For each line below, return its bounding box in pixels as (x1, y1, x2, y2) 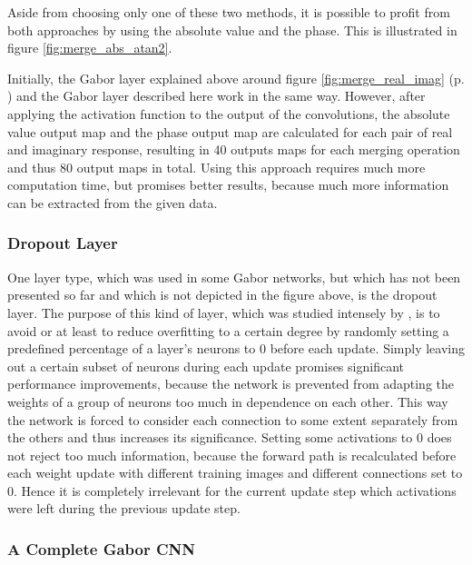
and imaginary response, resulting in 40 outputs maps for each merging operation (7, 140, 460, 159)
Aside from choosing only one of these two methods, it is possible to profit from (7, 3, 450, 21)
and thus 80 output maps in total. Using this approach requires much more (7, 157, 426, 176)
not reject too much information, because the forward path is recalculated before (7, 445, 457, 464)
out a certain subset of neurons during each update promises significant (7, 356, 404, 375)
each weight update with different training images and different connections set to (7, 463, 463, 482)
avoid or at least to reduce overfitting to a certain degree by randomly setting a (7, 321, 449, 340)
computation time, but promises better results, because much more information (7, 175, 449, 194)
